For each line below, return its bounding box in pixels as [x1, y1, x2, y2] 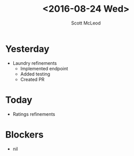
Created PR [20, 76, 45, 82]
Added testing [20, 71, 50, 77]
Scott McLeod [71, 20, 101, 26]
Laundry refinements [12, 60, 57, 66]
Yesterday [5, 43, 50, 55]
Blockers [5, 128, 44, 140]
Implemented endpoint [20, 65, 68, 71]
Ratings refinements [12, 111, 55, 117]
